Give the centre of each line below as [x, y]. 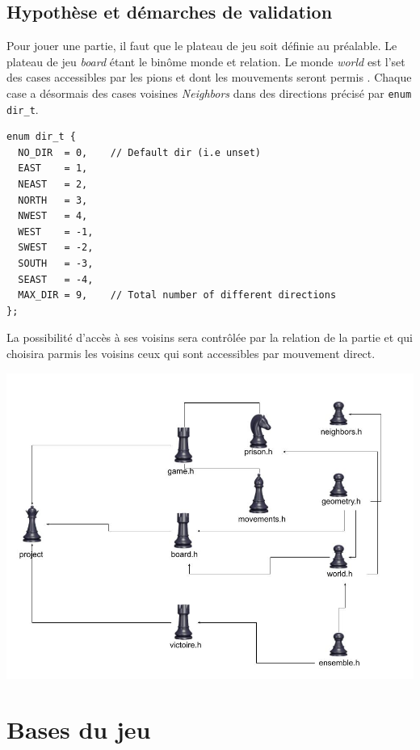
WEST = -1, [56, 232]
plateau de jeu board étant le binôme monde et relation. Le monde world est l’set [206, 61]
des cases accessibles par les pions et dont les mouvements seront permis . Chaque [209, 77]
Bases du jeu [79, 729]
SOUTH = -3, [56, 264]
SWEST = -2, [56, 248]
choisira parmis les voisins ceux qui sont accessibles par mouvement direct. [191, 354]
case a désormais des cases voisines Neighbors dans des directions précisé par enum [209, 93]
